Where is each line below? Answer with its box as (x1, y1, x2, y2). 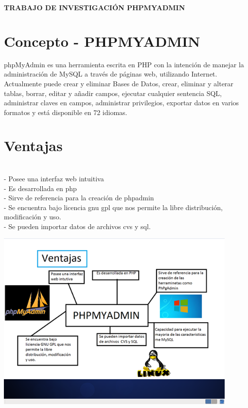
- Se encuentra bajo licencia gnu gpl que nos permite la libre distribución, (4, 202, 223, 212)
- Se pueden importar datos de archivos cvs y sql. (4, 221, 151, 231)
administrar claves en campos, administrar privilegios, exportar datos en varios (4, 97, 239, 108)
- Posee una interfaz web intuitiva (4, 174, 104, 183)
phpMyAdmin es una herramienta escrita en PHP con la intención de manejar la (4, 59, 244, 69)
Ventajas (4, 136, 63, 155)
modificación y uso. (4, 212, 61, 222)
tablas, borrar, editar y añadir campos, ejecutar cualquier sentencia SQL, (4, 88, 222, 98)
